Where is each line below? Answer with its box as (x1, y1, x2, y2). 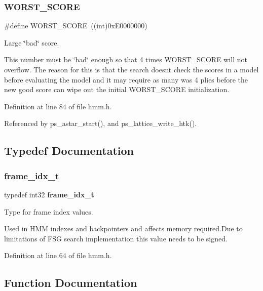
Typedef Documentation (4, 143, 134, 158)
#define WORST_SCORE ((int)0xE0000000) (4, 20, 147, 31)
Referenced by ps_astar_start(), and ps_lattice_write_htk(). (4, 118, 197, 129)
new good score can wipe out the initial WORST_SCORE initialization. (4, 84, 230, 95)
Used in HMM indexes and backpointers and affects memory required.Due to (4, 223, 243, 234)
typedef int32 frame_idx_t (4, 189, 94, 199)
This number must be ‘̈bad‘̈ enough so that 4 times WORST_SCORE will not (4, 54, 248, 65)
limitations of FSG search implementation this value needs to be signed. (4, 233, 228, 243)
